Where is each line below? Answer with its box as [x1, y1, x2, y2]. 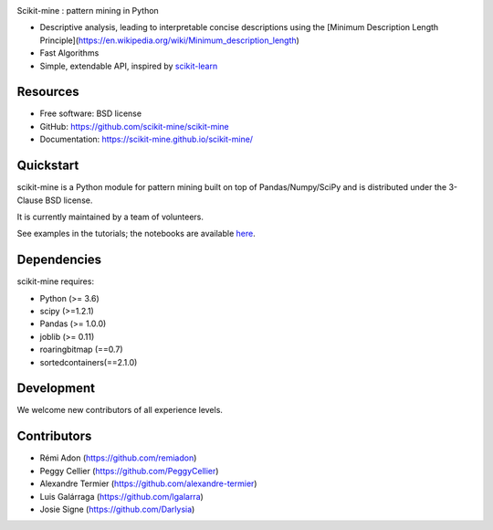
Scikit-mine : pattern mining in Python [16, 5, 159, 16]
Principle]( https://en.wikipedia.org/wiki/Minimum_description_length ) [39, 35, 300, 46]
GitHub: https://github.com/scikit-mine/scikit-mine [39, 121, 230, 132]
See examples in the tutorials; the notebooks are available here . [16, 228, 256, 239]
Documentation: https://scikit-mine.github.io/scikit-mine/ [39, 133, 254, 145]
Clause [16, 195, 44, 206]
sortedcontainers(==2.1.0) [39, 356, 138, 367]
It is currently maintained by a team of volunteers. [16, 211, 205, 222]
